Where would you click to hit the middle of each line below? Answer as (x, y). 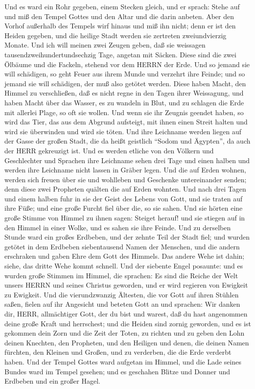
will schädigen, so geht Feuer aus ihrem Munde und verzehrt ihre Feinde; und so (125, 74)
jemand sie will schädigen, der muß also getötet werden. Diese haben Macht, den (125, 83)
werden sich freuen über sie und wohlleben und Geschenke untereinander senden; (126, 179)
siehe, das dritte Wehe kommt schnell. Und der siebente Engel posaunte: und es (124, 266)
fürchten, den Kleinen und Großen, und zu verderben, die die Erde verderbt (118, 352)
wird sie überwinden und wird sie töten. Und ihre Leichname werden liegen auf (123, 131)
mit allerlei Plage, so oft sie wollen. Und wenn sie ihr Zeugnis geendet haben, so (124, 112)
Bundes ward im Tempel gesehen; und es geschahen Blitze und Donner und (117, 371)
